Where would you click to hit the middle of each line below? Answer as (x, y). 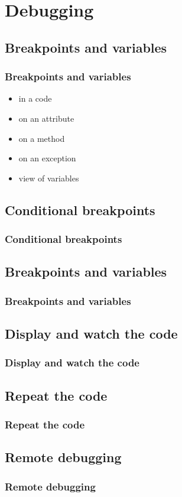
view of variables (49, 178)
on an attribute (46, 118)
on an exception (47, 158)
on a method (42, 138)
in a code (35, 98)
